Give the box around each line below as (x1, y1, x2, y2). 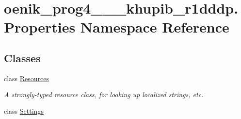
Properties (4, 17, 76, 37)
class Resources (4, 73, 49, 83)
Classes (4, 50, 41, 65)
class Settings (4, 105, 44, 116)
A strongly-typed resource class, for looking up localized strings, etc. (4, 89, 204, 100)
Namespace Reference (80, 17, 229, 37)
